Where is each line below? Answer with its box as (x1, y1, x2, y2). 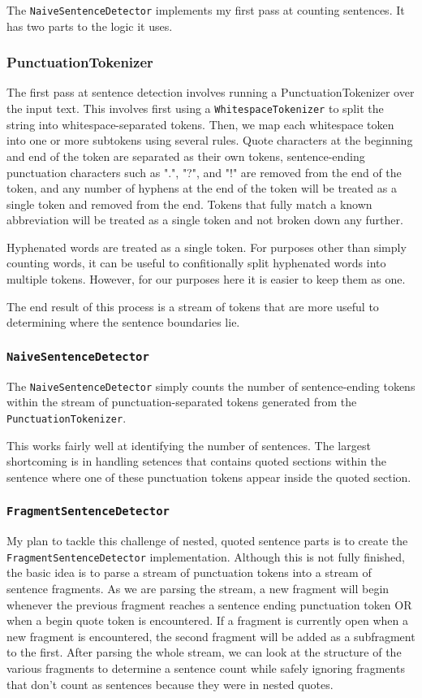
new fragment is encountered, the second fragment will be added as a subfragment (6, 627, 416, 644)
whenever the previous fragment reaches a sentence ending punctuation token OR (6, 596, 412, 613)
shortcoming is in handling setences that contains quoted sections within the (6, 453, 387, 470)
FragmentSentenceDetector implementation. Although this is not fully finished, (6, 548, 405, 565)
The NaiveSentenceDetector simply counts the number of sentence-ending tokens (6, 377, 416, 394)
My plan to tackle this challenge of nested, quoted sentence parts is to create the (6, 532, 408, 549)
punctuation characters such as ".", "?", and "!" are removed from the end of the (6, 163, 402, 180)
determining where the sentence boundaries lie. (6, 314, 240, 331)
